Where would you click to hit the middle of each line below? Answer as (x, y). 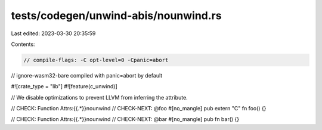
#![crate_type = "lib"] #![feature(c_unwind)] (64, 86)
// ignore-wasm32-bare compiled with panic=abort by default (87, 75)
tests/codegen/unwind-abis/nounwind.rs (116, 16)
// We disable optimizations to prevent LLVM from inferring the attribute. (99, 97)
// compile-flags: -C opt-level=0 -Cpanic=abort (96, 60)
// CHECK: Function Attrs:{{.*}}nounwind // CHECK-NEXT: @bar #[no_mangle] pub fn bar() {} (125, 119)
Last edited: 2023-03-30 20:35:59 (53, 33)
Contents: (23, 44)
